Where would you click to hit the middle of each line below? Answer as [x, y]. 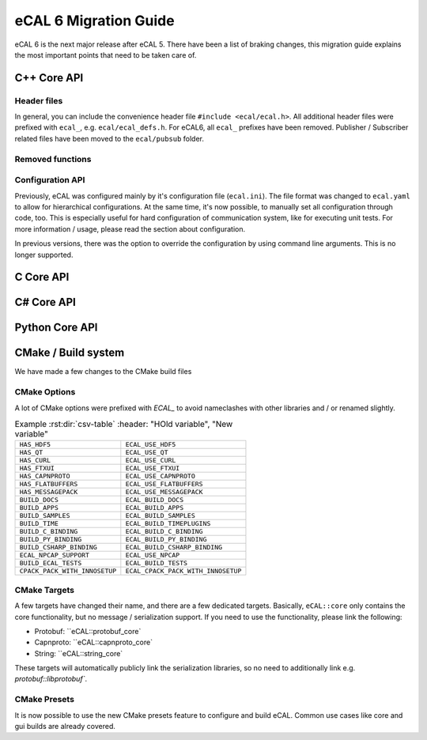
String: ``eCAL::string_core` [79, 653]
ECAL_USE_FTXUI [153, 468]
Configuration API [50, 180]
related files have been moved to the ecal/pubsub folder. [110, 138]
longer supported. [44, 255]
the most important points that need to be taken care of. [106, 55]
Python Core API [56, 328]
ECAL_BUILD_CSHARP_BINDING [174, 547]
